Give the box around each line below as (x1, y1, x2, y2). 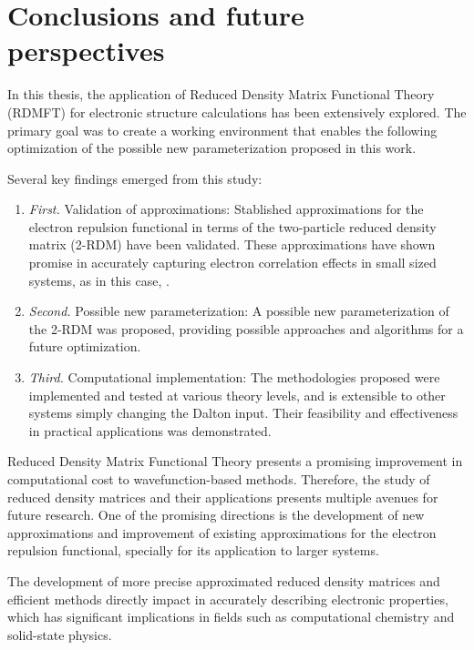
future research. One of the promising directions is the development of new (7, 505, 425, 524)
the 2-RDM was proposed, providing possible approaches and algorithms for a (28, 319, 464, 338)
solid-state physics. (7, 625, 112, 644)
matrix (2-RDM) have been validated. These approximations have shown (28, 235, 436, 254)
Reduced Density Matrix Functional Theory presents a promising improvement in (7, 452, 463, 471)
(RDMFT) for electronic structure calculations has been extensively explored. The (7, 102, 467, 121)
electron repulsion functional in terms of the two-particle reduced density (28, 217, 437, 236)
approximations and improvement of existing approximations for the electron (7, 523, 437, 542)
